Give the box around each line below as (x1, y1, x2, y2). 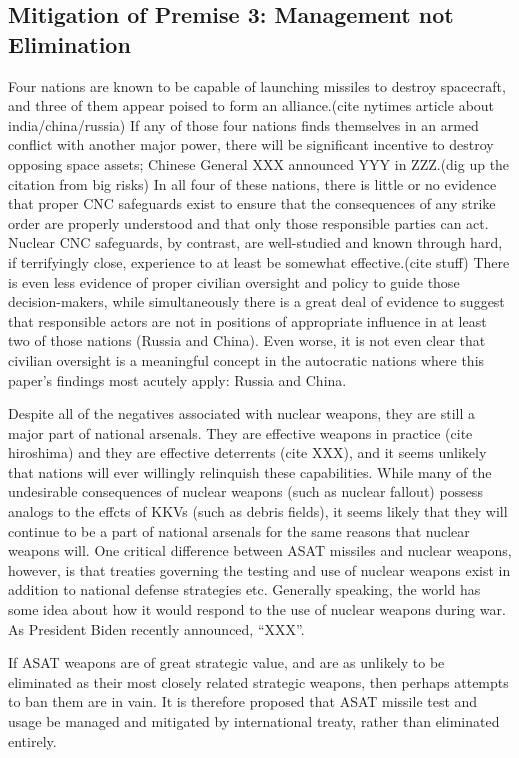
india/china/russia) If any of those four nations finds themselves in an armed (8, 114, 479, 135)
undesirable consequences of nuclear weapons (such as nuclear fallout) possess (8, 481, 483, 502)
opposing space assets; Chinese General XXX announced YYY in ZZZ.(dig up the (8, 153, 510, 174)
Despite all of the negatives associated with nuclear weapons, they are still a (8, 403, 475, 424)
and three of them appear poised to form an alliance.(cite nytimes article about (8, 95, 495, 116)
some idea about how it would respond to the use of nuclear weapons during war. (8, 599, 506, 620)
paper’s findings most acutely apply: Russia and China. (8, 369, 347, 390)
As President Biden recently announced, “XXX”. (8, 618, 305, 639)
